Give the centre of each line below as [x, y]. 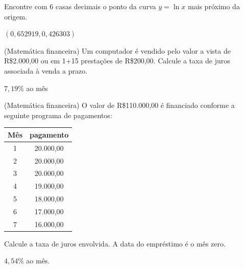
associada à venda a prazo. [46, 70]
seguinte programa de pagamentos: [58, 115]
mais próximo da [214, 6]
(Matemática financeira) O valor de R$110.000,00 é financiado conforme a [119, 105]
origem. [16, 16]
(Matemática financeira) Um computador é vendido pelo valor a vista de [117, 50]
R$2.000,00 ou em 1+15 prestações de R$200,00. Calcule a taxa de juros [117, 61]
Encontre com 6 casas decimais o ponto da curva [80, 6]
